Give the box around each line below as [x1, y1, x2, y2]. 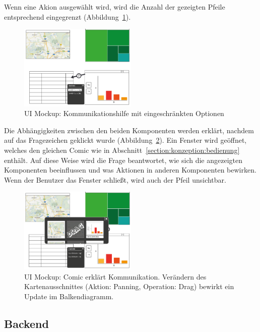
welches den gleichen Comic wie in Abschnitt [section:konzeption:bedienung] [4, 144, 240, 155]
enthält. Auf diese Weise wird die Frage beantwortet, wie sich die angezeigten [4, 154, 243, 165]
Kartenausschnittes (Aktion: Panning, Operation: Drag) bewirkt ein [24, 281, 234, 292]
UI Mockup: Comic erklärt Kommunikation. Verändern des [24, 271, 207, 282]
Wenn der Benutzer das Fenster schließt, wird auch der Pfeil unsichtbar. [4, 174, 226, 185]
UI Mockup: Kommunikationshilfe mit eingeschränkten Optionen [24, 108, 224, 119]
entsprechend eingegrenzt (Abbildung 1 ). [4, 11, 131, 22]
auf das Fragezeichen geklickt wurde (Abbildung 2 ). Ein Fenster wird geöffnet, [4, 135, 247, 145]
